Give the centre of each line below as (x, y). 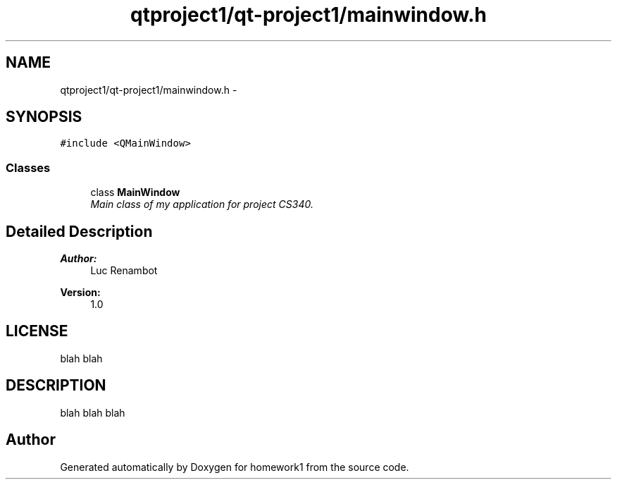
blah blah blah (93, 412)
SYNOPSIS (44, 117)
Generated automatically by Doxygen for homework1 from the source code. (235, 467)
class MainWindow (135, 192)
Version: (80, 293)
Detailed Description (79, 231)
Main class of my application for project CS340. (202, 204)
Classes (28, 167)
